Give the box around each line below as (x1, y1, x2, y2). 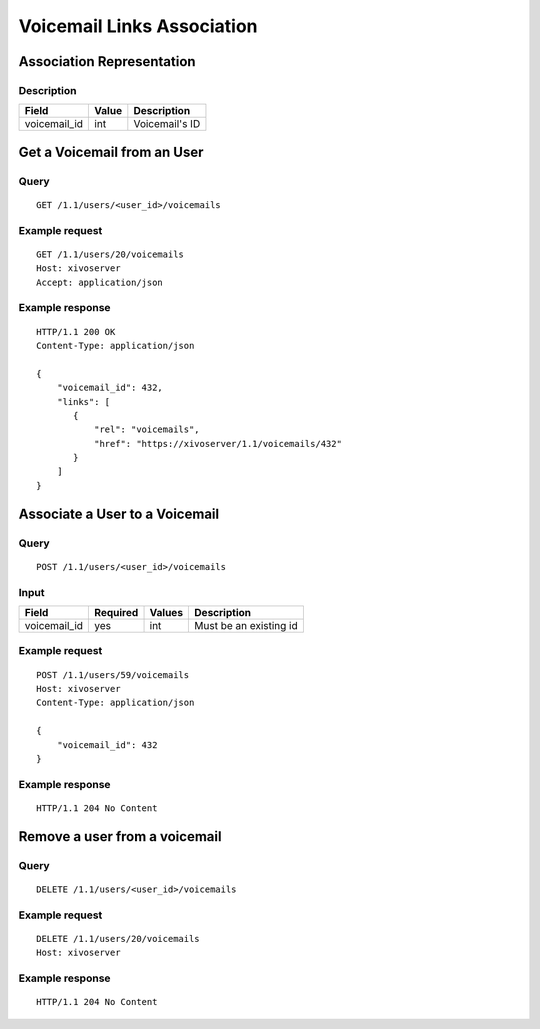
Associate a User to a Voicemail (18, 505, 220, 522)
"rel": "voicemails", (93, 424, 200, 435)
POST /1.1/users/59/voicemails (36, 669, 190, 680)
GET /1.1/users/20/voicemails (36, 248, 185, 260)
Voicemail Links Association (18, 15, 259, 37)
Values (149, 605, 184, 619)
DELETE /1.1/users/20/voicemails (36, 933, 200, 944)
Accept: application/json (36, 276, 164, 288)
